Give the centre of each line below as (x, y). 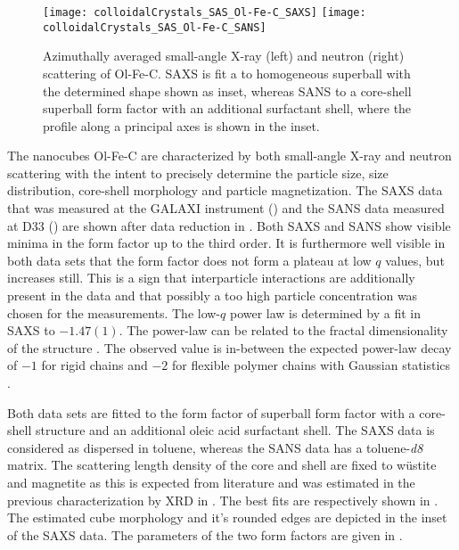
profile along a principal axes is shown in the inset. (181, 125)
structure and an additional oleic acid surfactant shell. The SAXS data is (235, 430)
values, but (415, 260)
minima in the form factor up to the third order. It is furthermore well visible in (226, 243)
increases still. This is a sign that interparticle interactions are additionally (211, 278)
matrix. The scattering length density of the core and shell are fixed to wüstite (222, 465)
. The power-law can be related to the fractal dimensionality (283, 330)
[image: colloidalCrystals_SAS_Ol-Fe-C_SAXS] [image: (205, 12)
